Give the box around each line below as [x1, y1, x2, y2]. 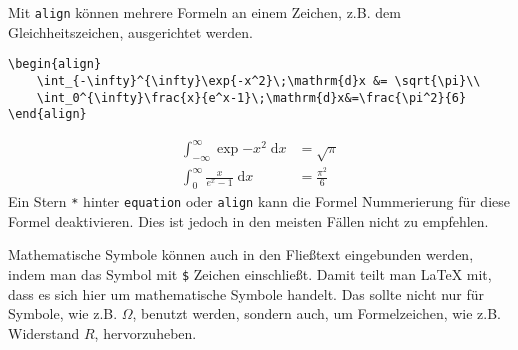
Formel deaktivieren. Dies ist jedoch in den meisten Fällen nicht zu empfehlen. [8, 210, 489, 231]
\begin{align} [8, 57, 102, 72]
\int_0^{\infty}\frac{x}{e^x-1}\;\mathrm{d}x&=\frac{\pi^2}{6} [36, 90, 467, 105]
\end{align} [8, 107, 87, 122]
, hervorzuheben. [94, 322, 197, 343]
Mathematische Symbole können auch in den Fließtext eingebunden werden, [8, 244, 474, 265]
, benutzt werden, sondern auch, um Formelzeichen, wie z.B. [132, 303, 502, 324]
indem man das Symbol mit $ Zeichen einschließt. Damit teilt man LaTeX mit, [8, 263, 492, 284]
